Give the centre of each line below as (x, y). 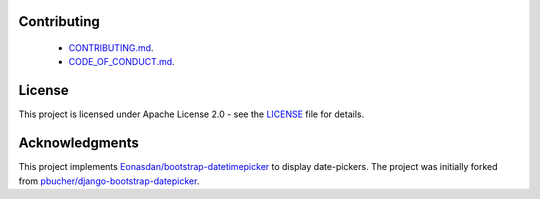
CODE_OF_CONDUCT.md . (121, 62)
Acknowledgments (79, 143)
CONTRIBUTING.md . (111, 48)
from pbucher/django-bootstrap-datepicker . (109, 181)
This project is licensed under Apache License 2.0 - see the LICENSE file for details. (191, 114)
